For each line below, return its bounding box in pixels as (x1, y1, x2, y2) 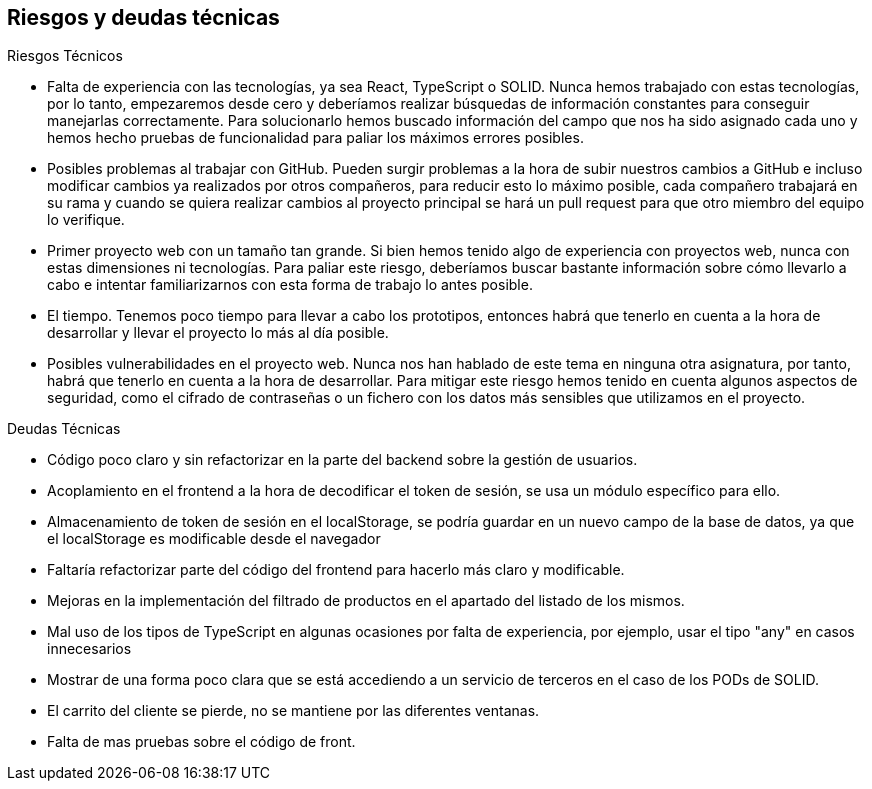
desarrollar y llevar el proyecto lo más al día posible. (47, 324, 389, 342)
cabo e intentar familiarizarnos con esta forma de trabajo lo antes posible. (47, 276, 533, 294)
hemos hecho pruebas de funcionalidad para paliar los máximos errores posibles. (47, 129, 584, 147)
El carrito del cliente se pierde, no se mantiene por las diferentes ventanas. (47, 702, 540, 720)
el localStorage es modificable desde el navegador (47, 530, 381, 548)
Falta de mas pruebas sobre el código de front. (47, 733, 356, 751)
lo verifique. (47, 211, 125, 229)
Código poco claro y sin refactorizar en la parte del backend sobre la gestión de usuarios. (47, 451, 638, 469)
